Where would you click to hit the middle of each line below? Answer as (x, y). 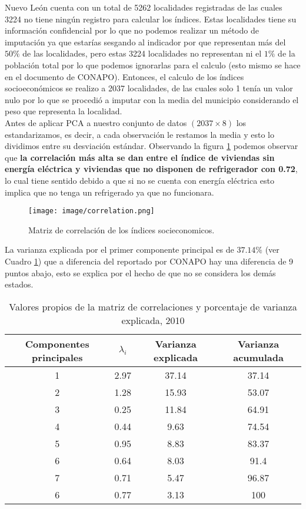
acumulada (258, 357)
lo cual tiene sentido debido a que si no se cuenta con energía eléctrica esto (140, 180)
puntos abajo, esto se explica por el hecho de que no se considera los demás (140, 272)
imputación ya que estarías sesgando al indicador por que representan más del (145, 42)
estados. (19, 284)
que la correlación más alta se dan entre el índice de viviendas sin (140, 157)
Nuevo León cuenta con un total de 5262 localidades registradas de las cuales (144, 7)
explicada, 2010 (153, 320)
